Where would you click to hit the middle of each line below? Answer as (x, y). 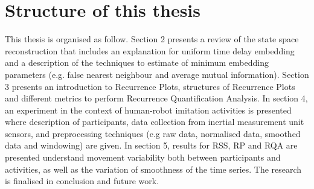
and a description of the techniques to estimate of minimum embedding (137, 62)
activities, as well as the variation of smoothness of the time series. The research (153, 169)
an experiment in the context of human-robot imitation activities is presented (148, 110)
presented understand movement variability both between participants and (143, 157)
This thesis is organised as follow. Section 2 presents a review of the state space (152, 39)
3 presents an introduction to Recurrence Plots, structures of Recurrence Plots (150, 86)
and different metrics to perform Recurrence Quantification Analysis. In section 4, (156, 98)
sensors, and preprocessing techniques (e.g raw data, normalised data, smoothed (153, 133)
